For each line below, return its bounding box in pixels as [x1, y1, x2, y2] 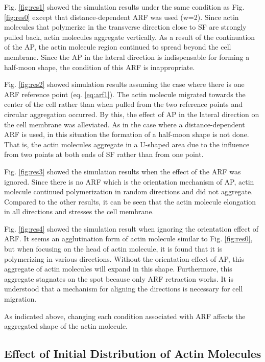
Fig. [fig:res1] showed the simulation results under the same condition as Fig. [4, 2, 245, 12]
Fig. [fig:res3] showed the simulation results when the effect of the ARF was [4, 166, 241, 176]
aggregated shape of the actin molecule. [4, 321, 128, 331]
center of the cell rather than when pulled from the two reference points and [4, 99, 243, 109]
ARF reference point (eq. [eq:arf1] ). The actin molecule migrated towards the [4, 88, 246, 99]
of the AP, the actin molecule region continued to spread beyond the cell [4, 41, 231, 52]
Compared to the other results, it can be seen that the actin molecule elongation [4, 196, 256, 207]
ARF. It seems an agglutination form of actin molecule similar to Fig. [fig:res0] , [4, 233, 253, 244]
